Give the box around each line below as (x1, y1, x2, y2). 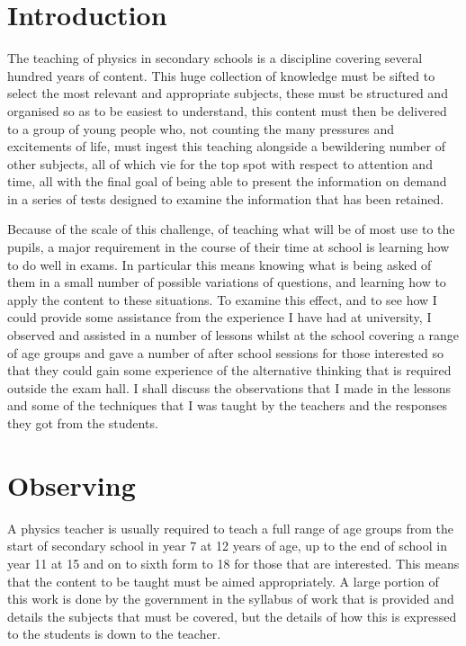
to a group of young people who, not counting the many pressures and (7, 119, 395, 138)
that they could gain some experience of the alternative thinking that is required (7, 361, 452, 380)
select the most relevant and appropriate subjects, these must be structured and (7, 84, 448, 103)
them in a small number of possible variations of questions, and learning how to (7, 273, 446, 292)
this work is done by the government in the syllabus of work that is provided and (7, 589, 454, 608)
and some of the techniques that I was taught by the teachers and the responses (7, 396, 448, 415)
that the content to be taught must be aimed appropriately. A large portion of (7, 571, 439, 590)
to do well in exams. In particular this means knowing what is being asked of (7, 255, 432, 274)
